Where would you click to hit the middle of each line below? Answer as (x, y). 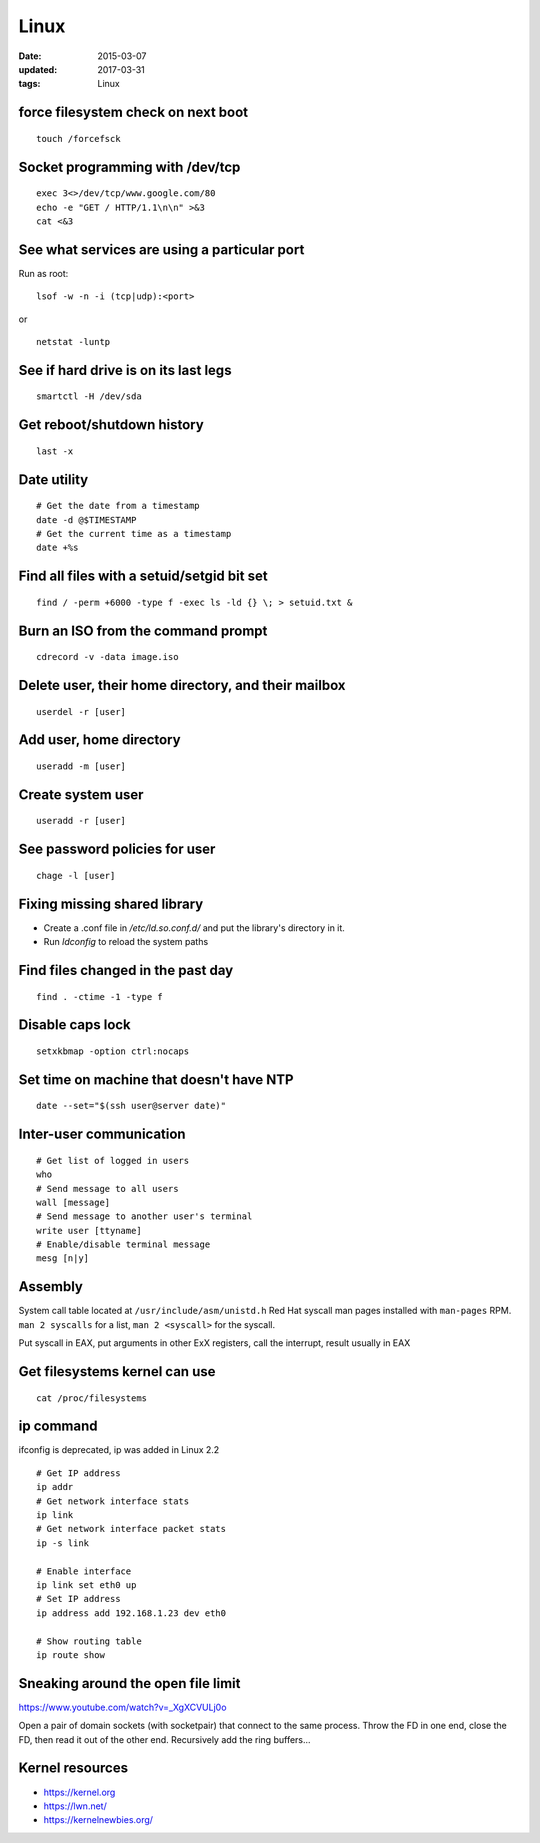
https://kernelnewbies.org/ (98, 1820)
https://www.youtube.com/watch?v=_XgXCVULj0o (122, 1707)
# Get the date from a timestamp (118, 506)
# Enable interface (84, 1571)
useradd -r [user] (81, 821)
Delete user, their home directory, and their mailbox (182, 685)
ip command (58, 1426)
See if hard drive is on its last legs (125, 370)
